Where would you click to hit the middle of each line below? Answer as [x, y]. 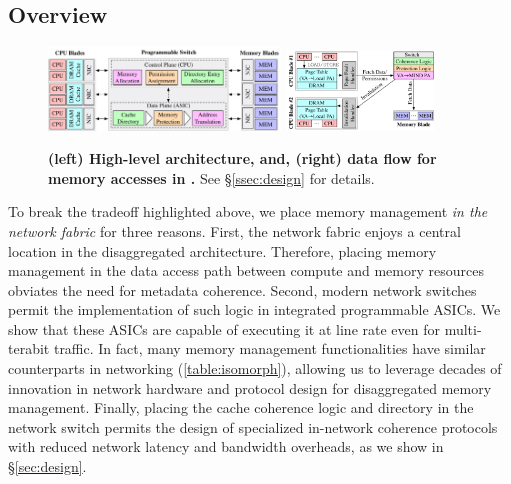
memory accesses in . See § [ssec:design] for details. [211, 177]
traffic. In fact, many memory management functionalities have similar [269, 348]
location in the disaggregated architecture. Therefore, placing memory [222, 250]
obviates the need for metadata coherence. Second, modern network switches [242, 289]
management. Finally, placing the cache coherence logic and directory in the [241, 407]
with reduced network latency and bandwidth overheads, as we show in [226, 446]
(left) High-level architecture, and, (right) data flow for [242, 158]
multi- [463, 328]
